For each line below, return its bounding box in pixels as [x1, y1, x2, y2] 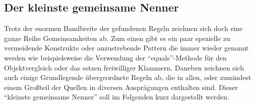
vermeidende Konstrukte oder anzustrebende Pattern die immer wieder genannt [4, 42, 249, 53]
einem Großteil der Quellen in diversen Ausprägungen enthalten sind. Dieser [4, 81, 238, 92]
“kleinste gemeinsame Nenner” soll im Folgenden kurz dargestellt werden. [4, 91, 229, 102]
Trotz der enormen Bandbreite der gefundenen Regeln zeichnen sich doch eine [4, 23, 243, 33]
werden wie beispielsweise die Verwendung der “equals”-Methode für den [4, 52, 227, 62]
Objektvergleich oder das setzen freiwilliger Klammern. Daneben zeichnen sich [4, 62, 244, 72]
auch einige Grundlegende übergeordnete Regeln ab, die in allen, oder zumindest [4, 72, 251, 82]
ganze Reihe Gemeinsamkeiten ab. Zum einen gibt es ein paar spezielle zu [4, 32, 230, 43]
